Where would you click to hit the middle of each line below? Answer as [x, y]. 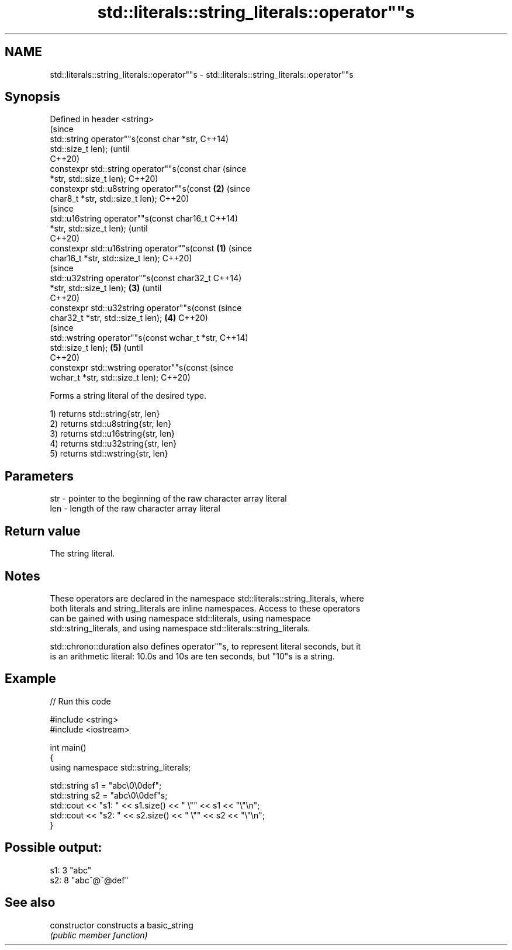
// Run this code [80, 701]
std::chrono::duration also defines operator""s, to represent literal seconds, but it [205, 646]
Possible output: [53, 848]
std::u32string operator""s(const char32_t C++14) [146, 278]
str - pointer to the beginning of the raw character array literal [168, 499]
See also [30, 903]
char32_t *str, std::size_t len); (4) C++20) [129, 318]
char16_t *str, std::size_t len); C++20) [121, 258]
